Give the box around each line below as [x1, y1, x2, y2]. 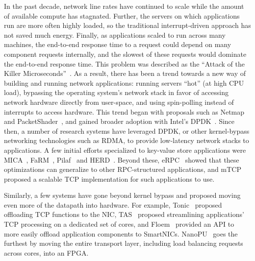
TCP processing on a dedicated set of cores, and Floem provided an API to [4, 219, 234, 229]
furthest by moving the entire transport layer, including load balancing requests [4, 238, 243, 248]
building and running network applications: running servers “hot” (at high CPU [4, 77, 244, 88]
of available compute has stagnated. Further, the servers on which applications [4, 10, 240, 21]
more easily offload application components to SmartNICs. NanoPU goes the [4, 228, 238, 238]
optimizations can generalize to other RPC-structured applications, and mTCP [4, 164, 241, 174]
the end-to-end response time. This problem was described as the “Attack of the [4, 58, 245, 69]
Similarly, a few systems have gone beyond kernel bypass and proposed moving [4, 190, 241, 200]
